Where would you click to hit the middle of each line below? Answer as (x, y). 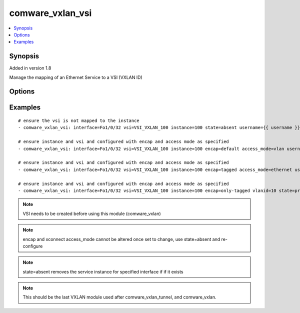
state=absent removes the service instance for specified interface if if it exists (103, 271)
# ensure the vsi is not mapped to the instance (79, 121)
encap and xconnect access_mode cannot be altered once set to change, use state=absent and (121, 239)
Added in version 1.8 (30, 68)
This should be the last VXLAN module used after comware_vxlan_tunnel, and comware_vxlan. (120, 297)
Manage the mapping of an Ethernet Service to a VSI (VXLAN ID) (76, 77)
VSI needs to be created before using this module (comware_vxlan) (92, 213)
